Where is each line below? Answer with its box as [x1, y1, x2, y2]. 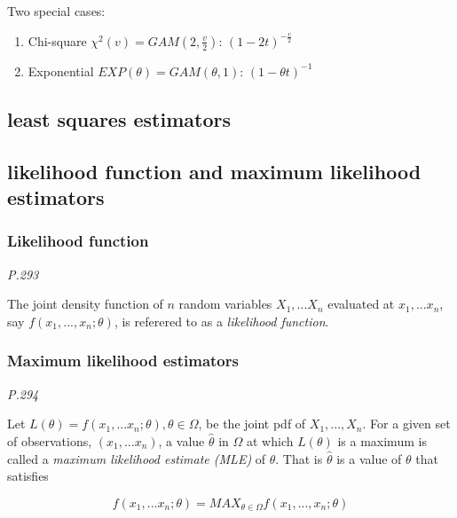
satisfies [7, 467, 49, 485]
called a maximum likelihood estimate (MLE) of [7, 449, 266, 467]
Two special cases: [7, 2, 106, 20]
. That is [275, 449, 323, 467]
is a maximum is [337, 431, 427, 450]
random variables [178, 294, 272, 313]
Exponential [28, 61, 94, 80]
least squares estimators [7, 105, 231, 132]
